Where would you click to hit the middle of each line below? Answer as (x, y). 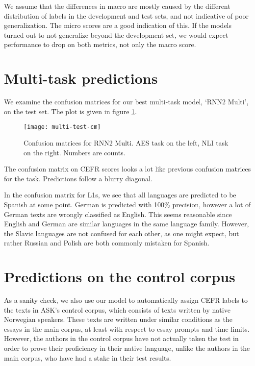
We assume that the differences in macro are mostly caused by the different (117, 6)
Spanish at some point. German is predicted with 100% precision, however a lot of (127, 204)
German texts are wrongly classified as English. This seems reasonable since (118, 214)
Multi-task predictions (81, 78)
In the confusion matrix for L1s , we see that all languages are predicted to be (120, 195)
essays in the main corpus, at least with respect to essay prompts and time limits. (127, 329)
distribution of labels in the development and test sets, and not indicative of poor (127, 15)
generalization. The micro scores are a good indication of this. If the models (118, 25)
